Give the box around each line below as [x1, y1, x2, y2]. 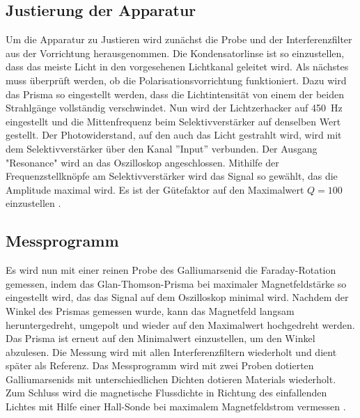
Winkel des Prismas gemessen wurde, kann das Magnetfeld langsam [6, 303, 295, 318]
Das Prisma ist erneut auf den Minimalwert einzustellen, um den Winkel [6, 331, 315, 346]
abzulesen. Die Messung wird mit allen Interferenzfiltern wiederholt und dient [6, 344, 337, 359]
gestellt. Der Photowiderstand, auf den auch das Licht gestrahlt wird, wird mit [6, 127, 342, 142]
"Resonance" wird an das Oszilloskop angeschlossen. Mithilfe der [6, 155, 279, 169]
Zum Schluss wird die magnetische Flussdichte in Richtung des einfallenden [6, 385, 327, 400]
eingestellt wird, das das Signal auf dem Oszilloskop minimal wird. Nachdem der [6, 290, 349, 304]
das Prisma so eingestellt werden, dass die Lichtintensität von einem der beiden [6, 86, 344, 101]
